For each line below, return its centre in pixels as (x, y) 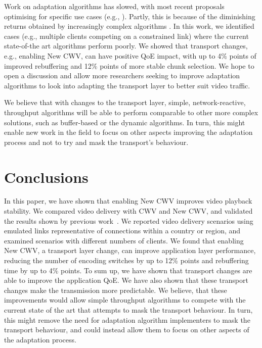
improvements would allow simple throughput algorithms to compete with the (125, 300)
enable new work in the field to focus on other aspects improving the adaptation (128, 132)
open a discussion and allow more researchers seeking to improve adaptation (122, 76)
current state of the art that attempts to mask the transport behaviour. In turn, (128, 309)
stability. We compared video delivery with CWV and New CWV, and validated (128, 211)
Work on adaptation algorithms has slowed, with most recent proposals (114, 6)
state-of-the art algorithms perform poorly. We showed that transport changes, (126, 46)
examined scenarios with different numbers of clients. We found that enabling (124, 240)
